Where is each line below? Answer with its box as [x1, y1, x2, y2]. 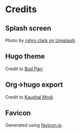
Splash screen [5, 24, 52, 33]
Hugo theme [5, 52, 45, 61]
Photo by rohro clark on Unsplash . [5, 37, 77, 43]
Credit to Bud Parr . [5, 65, 44, 72]
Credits [5, 4, 37, 15]
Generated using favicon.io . [5, 122, 63, 128]
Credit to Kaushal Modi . [5, 94, 55, 100]
